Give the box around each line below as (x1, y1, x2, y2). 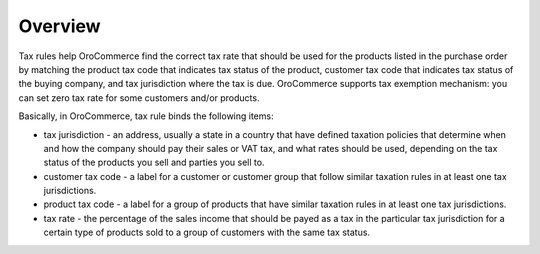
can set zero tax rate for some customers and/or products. (18, 91, 260, 104)
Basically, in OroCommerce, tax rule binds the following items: (18, 110, 274, 122)
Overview (18, 15, 101, 37)
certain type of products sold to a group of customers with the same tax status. (43, 226, 370, 239)
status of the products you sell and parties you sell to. (43, 156, 265, 169)
